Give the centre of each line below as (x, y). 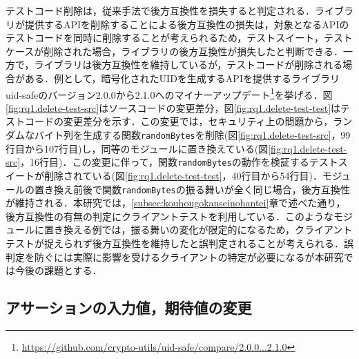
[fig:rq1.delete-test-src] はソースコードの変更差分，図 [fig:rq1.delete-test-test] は (173, 107)
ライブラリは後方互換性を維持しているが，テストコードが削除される (188, 65)
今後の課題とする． (58, 270)
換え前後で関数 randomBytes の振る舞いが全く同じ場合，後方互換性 (202, 189)
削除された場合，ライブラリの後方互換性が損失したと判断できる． (194, 51)
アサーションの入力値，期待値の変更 (129, 308)
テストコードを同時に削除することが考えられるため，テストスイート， (165, 38)
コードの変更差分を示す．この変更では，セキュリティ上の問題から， (179, 121)
